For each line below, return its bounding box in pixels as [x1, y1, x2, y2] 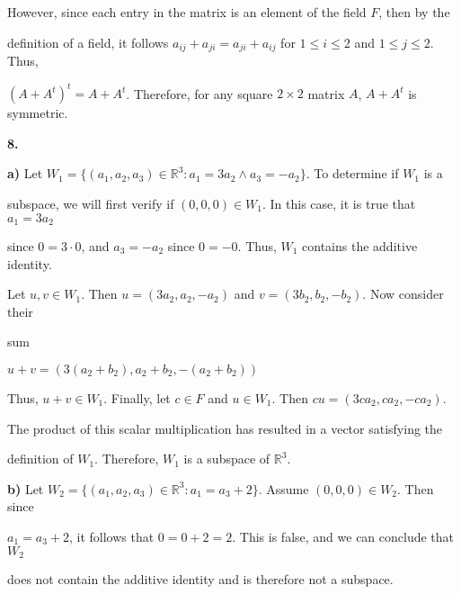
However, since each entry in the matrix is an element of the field [7, 3, 367, 21]
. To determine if [306, 164, 399, 183]
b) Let [7, 479, 44, 498]
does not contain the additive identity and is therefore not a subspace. [7, 569, 394, 588]
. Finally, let [103, 388, 171, 407]
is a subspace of [183, 449, 270, 468]
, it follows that [68, 526, 155, 545]
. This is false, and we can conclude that [232, 526, 455, 545]
